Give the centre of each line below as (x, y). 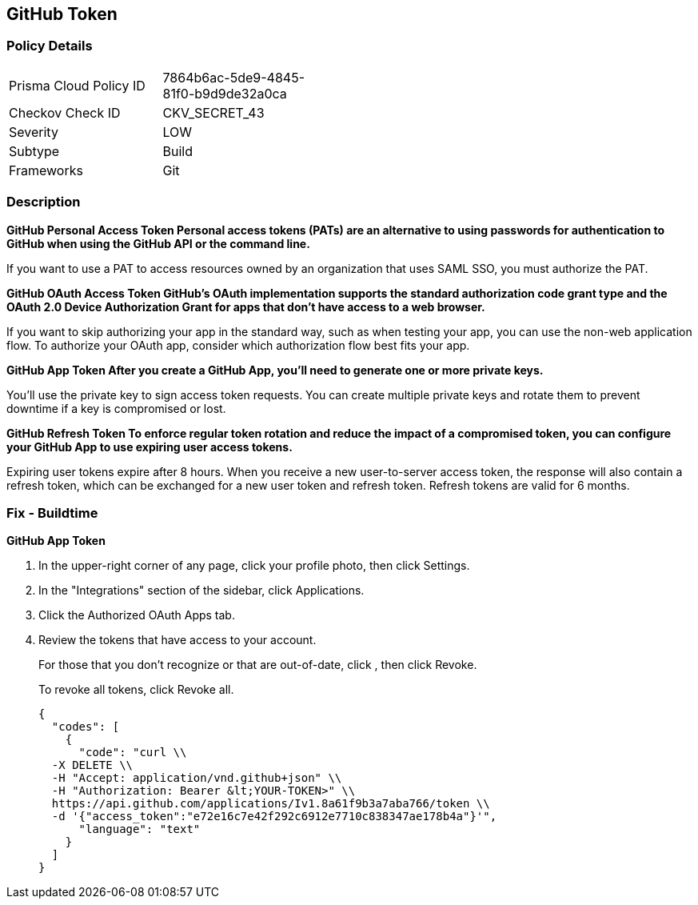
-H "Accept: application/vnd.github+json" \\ (197, 778)
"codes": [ (86, 727)
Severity (34, 132)
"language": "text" (140, 829)
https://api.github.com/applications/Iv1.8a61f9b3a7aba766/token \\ (271, 804)
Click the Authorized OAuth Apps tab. (137, 615)
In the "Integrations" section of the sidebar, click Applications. (201, 591)
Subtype (34, 151)
